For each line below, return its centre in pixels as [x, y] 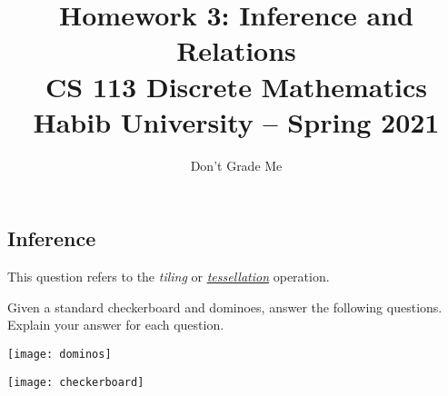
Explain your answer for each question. [116, 325]
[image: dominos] [60, 354]
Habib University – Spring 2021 [236, 121]
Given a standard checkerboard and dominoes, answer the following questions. [225, 307]
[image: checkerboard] [76, 382]
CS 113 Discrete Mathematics [236, 86]
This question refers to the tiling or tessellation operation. [169, 277]
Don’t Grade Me [236, 165]
